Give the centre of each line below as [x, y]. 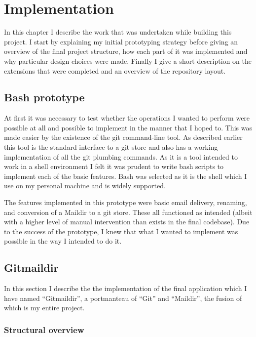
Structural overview [44, 329]
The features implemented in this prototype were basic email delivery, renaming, [126, 202]
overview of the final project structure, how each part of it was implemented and [126, 51]
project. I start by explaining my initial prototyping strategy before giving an [121, 41]
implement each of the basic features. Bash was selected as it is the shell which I [126, 176]
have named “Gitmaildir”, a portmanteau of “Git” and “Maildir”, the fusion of [123, 298]
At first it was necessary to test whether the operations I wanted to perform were [127, 118]
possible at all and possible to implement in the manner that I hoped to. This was [128, 127]
